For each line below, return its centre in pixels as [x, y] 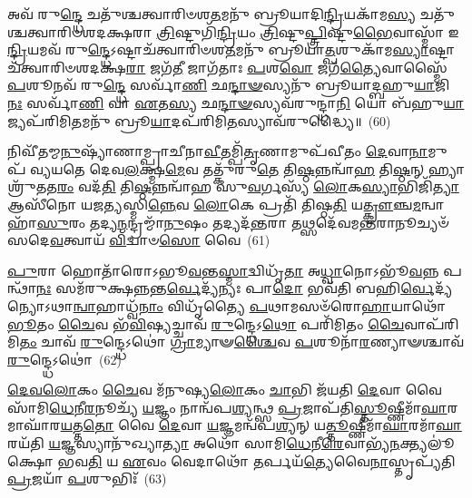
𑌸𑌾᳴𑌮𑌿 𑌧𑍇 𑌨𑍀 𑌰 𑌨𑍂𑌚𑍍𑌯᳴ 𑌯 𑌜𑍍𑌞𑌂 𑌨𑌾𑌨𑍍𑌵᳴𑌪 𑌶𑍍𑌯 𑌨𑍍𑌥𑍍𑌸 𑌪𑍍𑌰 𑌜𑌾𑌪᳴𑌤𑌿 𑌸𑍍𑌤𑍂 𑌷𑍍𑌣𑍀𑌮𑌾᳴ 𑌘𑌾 [227, 407]
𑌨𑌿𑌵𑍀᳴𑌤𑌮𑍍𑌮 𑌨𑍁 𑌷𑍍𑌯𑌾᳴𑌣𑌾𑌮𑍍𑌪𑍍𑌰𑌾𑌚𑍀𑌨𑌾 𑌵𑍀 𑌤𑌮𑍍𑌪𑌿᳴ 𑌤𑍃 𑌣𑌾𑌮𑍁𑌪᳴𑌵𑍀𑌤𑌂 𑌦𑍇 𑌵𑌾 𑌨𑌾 [218, 151]
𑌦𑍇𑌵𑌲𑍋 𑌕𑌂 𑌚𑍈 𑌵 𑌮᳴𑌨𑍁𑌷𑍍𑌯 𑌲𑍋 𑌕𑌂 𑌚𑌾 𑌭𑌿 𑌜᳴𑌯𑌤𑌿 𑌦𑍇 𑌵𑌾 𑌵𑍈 [225, 390]
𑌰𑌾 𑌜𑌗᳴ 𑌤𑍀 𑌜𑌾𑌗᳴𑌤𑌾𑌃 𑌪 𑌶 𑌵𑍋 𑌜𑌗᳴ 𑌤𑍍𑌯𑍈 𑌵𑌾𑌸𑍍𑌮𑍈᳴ [286, 67]
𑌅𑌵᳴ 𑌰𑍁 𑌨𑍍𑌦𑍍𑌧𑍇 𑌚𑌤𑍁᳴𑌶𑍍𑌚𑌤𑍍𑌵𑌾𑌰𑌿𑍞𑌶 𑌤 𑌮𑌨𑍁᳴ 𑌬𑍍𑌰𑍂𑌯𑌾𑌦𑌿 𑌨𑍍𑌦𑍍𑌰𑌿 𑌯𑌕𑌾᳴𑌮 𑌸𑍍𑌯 [212, 14]
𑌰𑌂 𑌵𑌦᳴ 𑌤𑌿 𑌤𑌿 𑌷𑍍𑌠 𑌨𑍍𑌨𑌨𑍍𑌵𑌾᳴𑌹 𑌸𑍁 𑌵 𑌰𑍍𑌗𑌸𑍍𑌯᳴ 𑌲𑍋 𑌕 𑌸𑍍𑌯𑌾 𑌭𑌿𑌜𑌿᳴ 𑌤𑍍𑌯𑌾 [258, 186]
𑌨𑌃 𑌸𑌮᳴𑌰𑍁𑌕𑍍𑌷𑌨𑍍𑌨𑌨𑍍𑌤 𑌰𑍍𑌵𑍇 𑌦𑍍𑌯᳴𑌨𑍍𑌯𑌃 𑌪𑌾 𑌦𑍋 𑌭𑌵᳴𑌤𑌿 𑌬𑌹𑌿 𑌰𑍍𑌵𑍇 [236, 288]
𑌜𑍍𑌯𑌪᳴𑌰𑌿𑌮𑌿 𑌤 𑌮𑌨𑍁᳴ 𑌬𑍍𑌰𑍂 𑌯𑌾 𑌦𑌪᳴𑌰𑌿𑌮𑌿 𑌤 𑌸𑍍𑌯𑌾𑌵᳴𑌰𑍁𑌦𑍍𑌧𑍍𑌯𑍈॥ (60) [199, 120]
